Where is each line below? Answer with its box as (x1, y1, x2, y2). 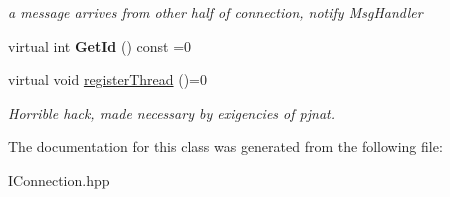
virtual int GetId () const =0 (8, 35, 192, 56)
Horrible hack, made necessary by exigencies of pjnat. (8, 102, 335, 123)
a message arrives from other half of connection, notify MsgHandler (8, 2, 423, 22)
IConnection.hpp (8, 169, 110, 190)
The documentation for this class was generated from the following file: (8, 136, 443, 157)
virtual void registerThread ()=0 (8, 69, 208, 90)
